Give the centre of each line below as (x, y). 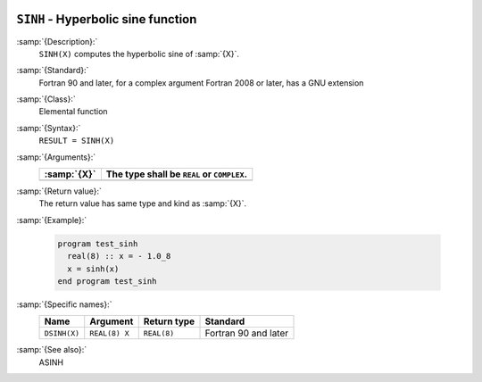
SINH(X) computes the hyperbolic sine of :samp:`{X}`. (139, 54)
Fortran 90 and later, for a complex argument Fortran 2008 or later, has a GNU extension (201, 83)
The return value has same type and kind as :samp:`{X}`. (143, 203)
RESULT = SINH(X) (77, 141)
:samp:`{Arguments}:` (56, 157)
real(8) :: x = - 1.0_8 (119, 256)
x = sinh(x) (93, 269)
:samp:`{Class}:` (46, 99)
